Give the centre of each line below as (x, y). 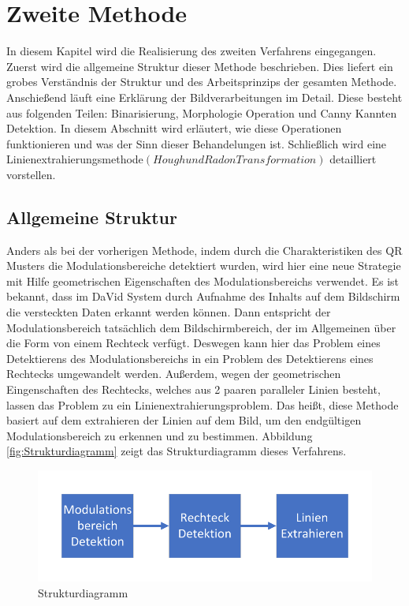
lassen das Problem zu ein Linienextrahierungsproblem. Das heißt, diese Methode (203, 404)
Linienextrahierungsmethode (75, 159)
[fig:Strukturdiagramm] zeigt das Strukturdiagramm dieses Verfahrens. (177, 451)
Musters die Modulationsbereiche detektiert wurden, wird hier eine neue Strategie (204, 266)
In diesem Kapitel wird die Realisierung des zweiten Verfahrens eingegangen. (191, 51)
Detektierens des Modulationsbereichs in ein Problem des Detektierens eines (190, 358)
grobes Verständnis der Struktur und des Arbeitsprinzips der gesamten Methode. (202, 82)
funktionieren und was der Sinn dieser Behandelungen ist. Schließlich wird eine (197, 143)
